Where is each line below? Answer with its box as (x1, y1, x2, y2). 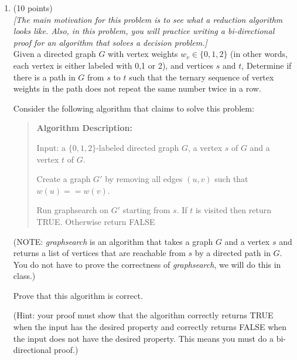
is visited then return (195, 204, 271, 216)
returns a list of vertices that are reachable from (13, 247, 186, 259)
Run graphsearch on (36, 204, 109, 216)
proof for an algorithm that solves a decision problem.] (13, 36, 207, 48)
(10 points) (13, 2, 53, 14)
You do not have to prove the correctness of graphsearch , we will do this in (13, 258, 281, 270)
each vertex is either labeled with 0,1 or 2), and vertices (13, 59, 214, 71)
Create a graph (36, 173, 91, 185)
